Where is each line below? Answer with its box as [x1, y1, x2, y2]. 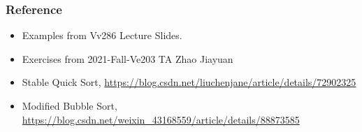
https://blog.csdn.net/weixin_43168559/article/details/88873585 [22, 112, 300, 126]
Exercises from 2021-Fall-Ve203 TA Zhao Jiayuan [22, 51, 233, 66]
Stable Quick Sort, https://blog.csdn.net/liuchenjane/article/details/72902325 [22, 75, 356, 89]
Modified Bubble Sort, [22, 98, 117, 112]
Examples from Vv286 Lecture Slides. [22, 28, 182, 43]
